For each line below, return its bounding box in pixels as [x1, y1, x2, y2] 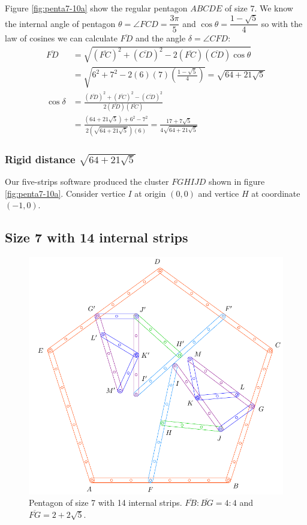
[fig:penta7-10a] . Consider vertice [5, 187, 125, 199]
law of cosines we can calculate [5, 32, 118, 44]
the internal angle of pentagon [5, 17, 116, 29]
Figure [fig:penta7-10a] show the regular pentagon [5, 2, 188, 14]
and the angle [135, 32, 186, 44]
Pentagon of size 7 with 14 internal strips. [29, 496, 182, 509]
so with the [261, 17, 303, 29]
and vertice [198, 187, 239, 199]
